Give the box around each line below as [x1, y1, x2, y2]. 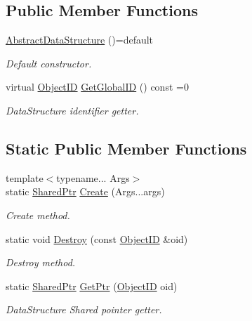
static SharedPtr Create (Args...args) [6, 184, 165, 199]
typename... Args [56, 170, 130, 185]
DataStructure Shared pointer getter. [6, 302, 162, 317]
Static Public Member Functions [6, 137, 247, 159]
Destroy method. [6, 255, 76, 270]
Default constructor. [6, 55, 92, 70]
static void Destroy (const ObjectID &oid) [6, 231, 188, 246]
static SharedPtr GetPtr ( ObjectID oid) [6, 278, 178, 293]
